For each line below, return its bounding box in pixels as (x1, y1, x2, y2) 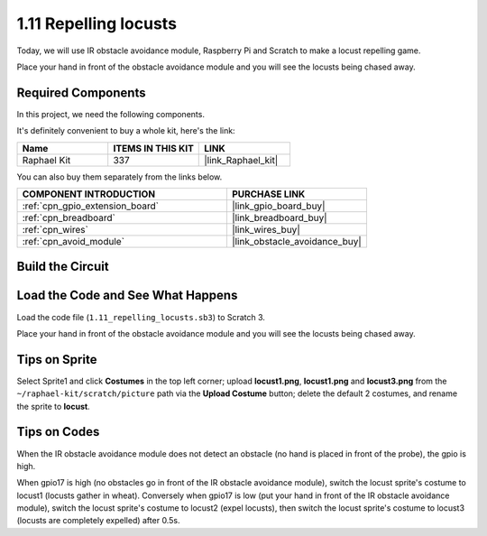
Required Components (16, 85, 146, 100)
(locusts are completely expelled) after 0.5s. (16, 515, 180, 526)
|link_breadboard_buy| (231, 212, 328, 225)
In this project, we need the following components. (16, 108, 205, 119)
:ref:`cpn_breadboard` (22, 212, 116, 225)
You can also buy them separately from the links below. (16, 171, 223, 182)
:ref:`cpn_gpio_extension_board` (22, 199, 160, 212)
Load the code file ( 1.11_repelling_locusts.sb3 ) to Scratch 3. (16, 311, 266, 322)
